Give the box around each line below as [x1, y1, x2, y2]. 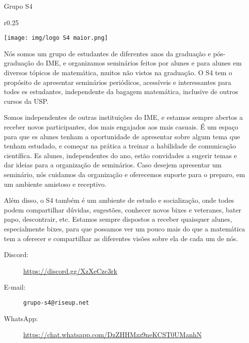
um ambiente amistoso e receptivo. [4, 179, 107, 189]
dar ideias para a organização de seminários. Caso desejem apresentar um [4, 160, 222, 170]
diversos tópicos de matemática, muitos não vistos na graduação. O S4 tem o [4, 67, 233, 78]
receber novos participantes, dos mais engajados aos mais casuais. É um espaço [4, 122, 238, 131]
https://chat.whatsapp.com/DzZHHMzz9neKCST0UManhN [23, 329, 202, 340]
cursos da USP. [4, 96, 49, 106]
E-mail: [4, 282, 26, 292]
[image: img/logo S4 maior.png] [4, 34, 108, 42]
